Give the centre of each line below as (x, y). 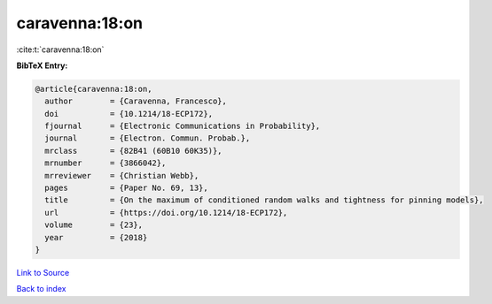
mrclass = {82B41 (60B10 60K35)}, (133, 151)
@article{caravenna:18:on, (94, 89)
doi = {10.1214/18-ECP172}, (129, 114)
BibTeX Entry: (42, 65)
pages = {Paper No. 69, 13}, (126, 188)
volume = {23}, (94, 225)
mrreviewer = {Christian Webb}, (122, 175)
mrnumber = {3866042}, (105, 163)
